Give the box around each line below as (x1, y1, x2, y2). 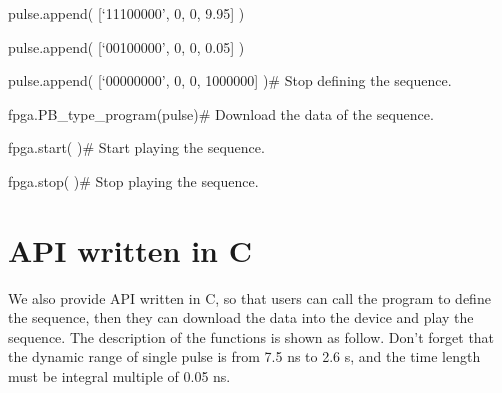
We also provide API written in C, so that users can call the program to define (8, 287, 491, 308)
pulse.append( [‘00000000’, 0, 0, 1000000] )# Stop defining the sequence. (8, 70, 452, 91)
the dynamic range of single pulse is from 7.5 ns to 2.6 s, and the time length (8, 346, 481, 367)
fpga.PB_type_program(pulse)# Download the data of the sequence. (8, 103, 434, 124)
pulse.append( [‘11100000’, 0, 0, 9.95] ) (8, 3, 245, 23)
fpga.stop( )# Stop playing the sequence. (8, 170, 259, 191)
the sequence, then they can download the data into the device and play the (8, 307, 474, 328)
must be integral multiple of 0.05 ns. (8, 366, 231, 387)
